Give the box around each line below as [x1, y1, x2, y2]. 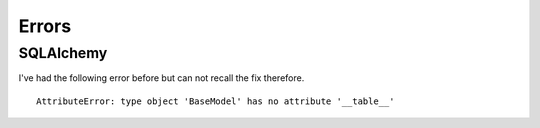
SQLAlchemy [18, 44, 108, 62]
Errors [18, 15, 72, 37]
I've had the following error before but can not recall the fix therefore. [18, 72, 305, 84]
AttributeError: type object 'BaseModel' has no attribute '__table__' [36, 95, 395, 107]
